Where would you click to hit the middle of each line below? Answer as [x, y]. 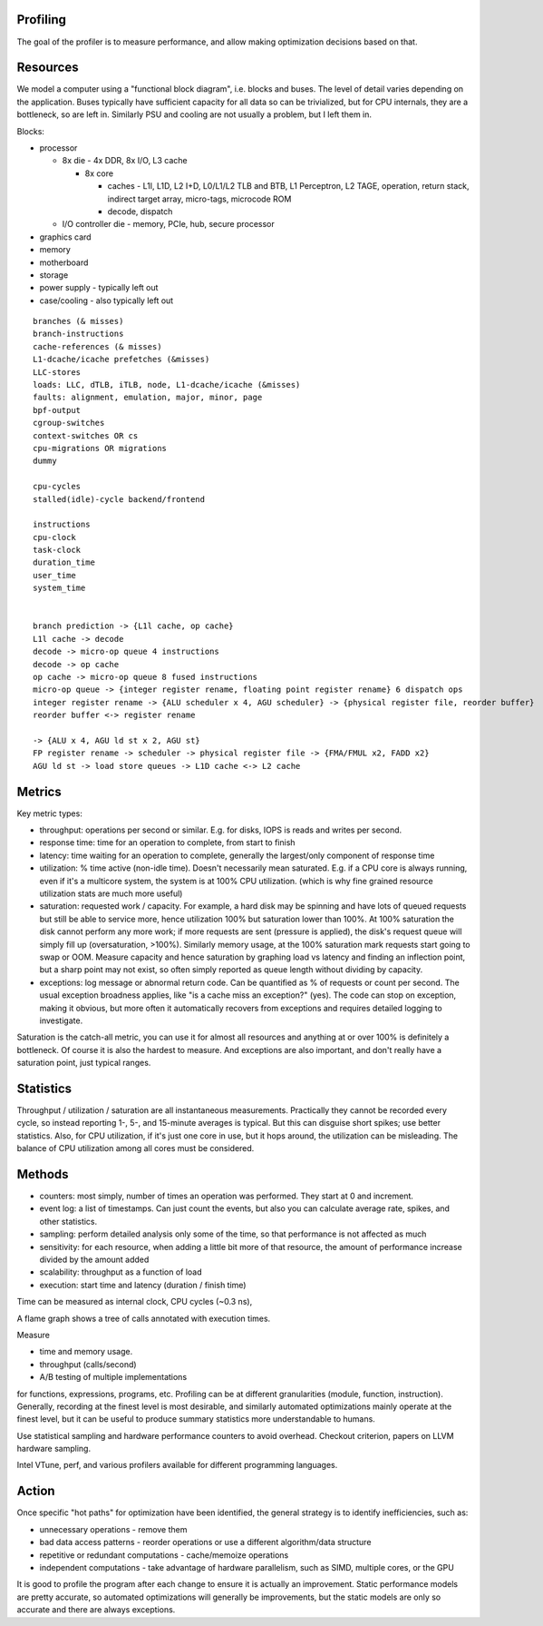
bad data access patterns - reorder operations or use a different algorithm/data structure [205, 1542]
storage [54, 275]
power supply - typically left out [99, 288]
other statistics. [68, 1221]
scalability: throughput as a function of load [121, 1272]
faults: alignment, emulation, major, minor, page [148, 398]
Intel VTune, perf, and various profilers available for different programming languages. [177, 1465]
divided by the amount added [94, 1259]
